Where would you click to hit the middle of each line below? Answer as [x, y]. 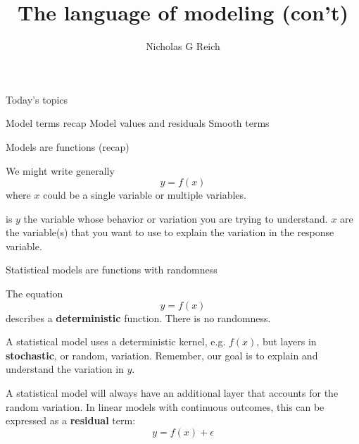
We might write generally [60, 170]
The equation [34, 294]
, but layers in [286, 341]
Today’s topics [37, 99]
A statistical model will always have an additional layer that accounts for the [172, 393]
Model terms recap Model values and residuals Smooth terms [138, 123]
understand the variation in [65, 369]
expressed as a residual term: [71, 420]
